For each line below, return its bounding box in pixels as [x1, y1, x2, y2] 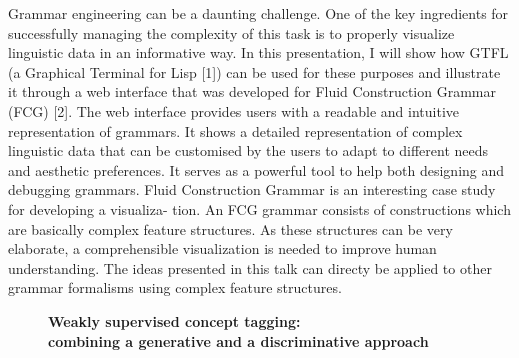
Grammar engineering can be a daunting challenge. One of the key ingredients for [8, 3, 509, 23]
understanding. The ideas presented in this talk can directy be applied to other [8, 257, 492, 278]
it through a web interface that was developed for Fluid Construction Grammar [8, 81, 496, 102]
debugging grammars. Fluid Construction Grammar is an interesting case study [8, 179, 496, 200]
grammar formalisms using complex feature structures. [8, 277, 342, 298]
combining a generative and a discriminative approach [48, 330, 429, 351]
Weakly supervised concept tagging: [48, 310, 301, 331]
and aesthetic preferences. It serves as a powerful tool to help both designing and [8, 159, 505, 180]
